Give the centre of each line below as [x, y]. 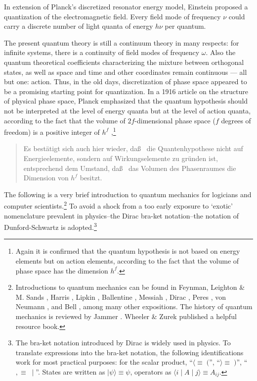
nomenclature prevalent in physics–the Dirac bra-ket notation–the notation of [121, 215]
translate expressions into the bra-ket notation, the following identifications [129, 352]
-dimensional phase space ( [175, 120]
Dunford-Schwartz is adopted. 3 [50, 226]
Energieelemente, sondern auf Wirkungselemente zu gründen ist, [121, 158]
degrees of [236, 120]
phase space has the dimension [62, 270]
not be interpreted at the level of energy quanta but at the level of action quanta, [128, 110]
